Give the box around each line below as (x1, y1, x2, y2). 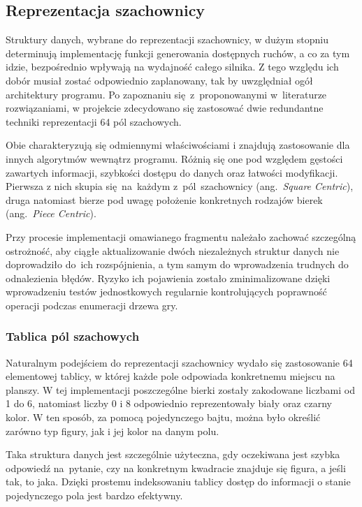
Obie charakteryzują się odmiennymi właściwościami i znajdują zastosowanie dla (6, 138, 350, 152)
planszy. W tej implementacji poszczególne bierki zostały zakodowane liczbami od (6, 382, 355, 397)
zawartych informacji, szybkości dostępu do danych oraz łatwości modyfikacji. (6, 165, 338, 179)
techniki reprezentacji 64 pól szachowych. (6, 114, 182, 128)
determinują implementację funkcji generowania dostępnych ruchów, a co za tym (6, 45, 350, 60)
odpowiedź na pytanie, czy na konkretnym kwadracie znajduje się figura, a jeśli (6, 460, 346, 475)
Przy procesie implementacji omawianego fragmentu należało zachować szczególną (6, 229, 356, 244)
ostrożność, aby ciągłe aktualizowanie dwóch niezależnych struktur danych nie (6, 243, 340, 258)
